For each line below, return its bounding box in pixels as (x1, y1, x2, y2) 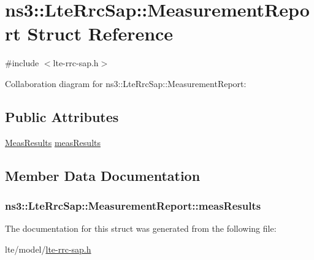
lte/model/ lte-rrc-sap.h (5, 242, 91, 255)
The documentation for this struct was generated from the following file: (5, 222, 277, 235)
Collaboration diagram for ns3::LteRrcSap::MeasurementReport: (5, 77, 247, 90)
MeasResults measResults (5, 136, 101, 148)
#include (5, 56, 39, 69)
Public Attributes (5, 107, 119, 126)
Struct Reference (27, 21, 174, 46)
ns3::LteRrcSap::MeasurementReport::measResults (5, 198, 261, 213)
